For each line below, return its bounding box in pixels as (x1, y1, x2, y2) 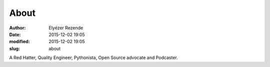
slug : (9, 45, 20, 52)
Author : (9, 25, 26, 31)
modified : (9, 39, 30, 45)
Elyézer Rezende (48, 25, 83, 31)
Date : (9, 31, 21, 37)
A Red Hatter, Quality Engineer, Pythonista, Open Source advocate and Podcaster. (9, 55, 178, 61)
